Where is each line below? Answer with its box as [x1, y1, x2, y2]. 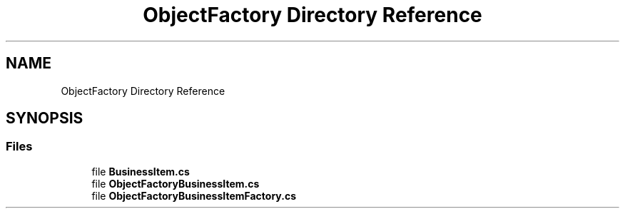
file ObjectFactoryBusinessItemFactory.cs [91, 189, 296, 202]
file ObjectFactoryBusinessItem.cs [91, 177, 260, 190]
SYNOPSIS [6, 109, 83, 128]
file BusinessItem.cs [91, 165, 190, 178]
